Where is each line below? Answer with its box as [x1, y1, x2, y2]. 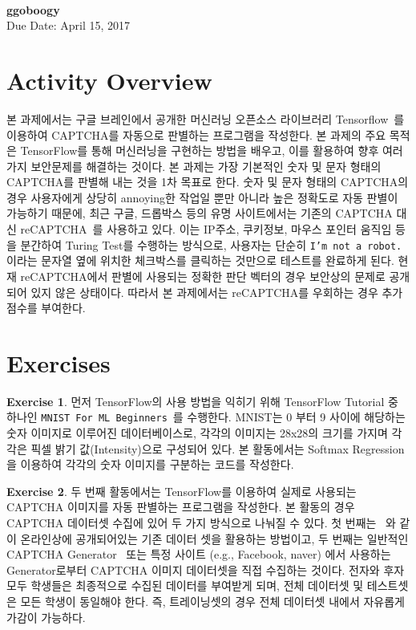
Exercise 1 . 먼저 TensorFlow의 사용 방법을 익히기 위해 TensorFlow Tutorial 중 [6, 392, 398, 409]
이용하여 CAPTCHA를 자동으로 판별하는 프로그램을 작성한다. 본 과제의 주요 [6, 126, 386, 143]
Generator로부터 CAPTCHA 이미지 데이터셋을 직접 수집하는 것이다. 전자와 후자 [6, 561, 405, 578]
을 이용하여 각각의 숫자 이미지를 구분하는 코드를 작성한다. [6, 456, 294, 473]
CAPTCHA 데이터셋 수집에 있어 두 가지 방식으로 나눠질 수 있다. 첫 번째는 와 [6, 514, 396, 531]
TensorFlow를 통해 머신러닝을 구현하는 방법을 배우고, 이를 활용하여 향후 [20, 142, 379, 159]
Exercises [6, 346, 111, 379]
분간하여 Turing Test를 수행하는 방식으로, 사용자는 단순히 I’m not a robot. [20, 236, 402, 253]
